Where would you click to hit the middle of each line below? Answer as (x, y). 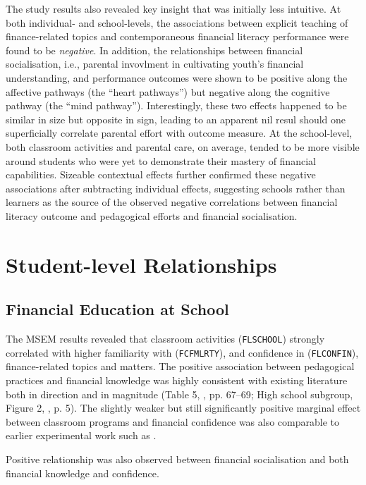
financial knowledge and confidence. (83, 473)
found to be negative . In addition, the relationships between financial (154, 50)
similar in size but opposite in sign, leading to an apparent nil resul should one (176, 119)
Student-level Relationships (141, 264)
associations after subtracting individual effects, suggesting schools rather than (176, 188)
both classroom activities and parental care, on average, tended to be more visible (183, 146)
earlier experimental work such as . (81, 435)
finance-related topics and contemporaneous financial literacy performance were (177, 36)
